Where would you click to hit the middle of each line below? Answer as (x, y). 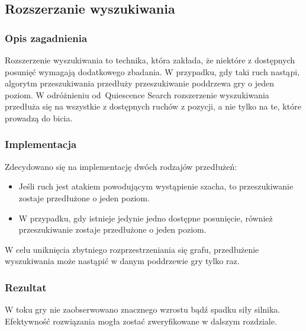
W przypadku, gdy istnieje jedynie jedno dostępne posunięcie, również (146, 218)
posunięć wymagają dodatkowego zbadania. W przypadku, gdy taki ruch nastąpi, (152, 71)
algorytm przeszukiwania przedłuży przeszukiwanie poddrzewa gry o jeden (140, 83)
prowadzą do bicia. (39, 118)
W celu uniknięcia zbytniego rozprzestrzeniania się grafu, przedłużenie (132, 249)
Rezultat (26, 287)
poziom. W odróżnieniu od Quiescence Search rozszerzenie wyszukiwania (137, 94)
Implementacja (41, 144)
